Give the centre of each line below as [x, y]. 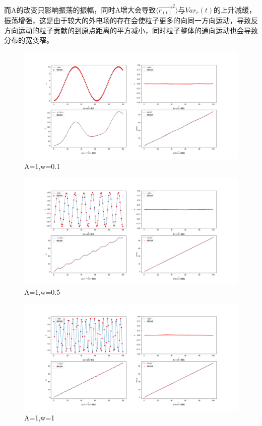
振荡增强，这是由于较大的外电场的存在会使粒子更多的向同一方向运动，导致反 [131, 20]
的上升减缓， [235, 9]
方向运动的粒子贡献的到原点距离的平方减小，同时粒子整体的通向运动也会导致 [131, 30]
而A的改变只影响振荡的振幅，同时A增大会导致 [80, 9]
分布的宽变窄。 [29, 40]
